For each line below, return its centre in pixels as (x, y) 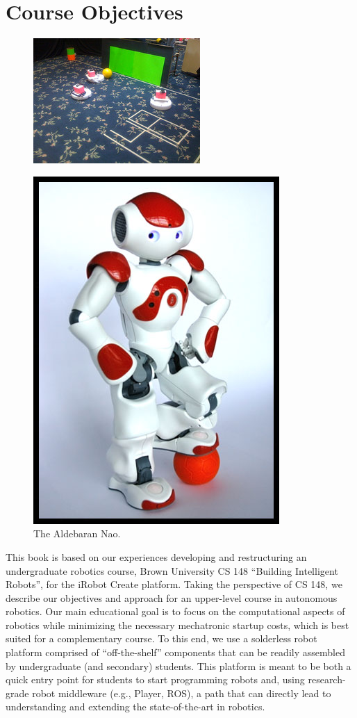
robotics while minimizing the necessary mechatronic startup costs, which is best (177, 625)
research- (327, 679)
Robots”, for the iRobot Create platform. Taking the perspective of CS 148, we (174, 584)
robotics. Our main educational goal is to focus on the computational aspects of (175, 611)
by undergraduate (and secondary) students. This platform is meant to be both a (178, 666)
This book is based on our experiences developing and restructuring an (156, 556)
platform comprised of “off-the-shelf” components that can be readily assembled (175, 652)
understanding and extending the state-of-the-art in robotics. (135, 707)
